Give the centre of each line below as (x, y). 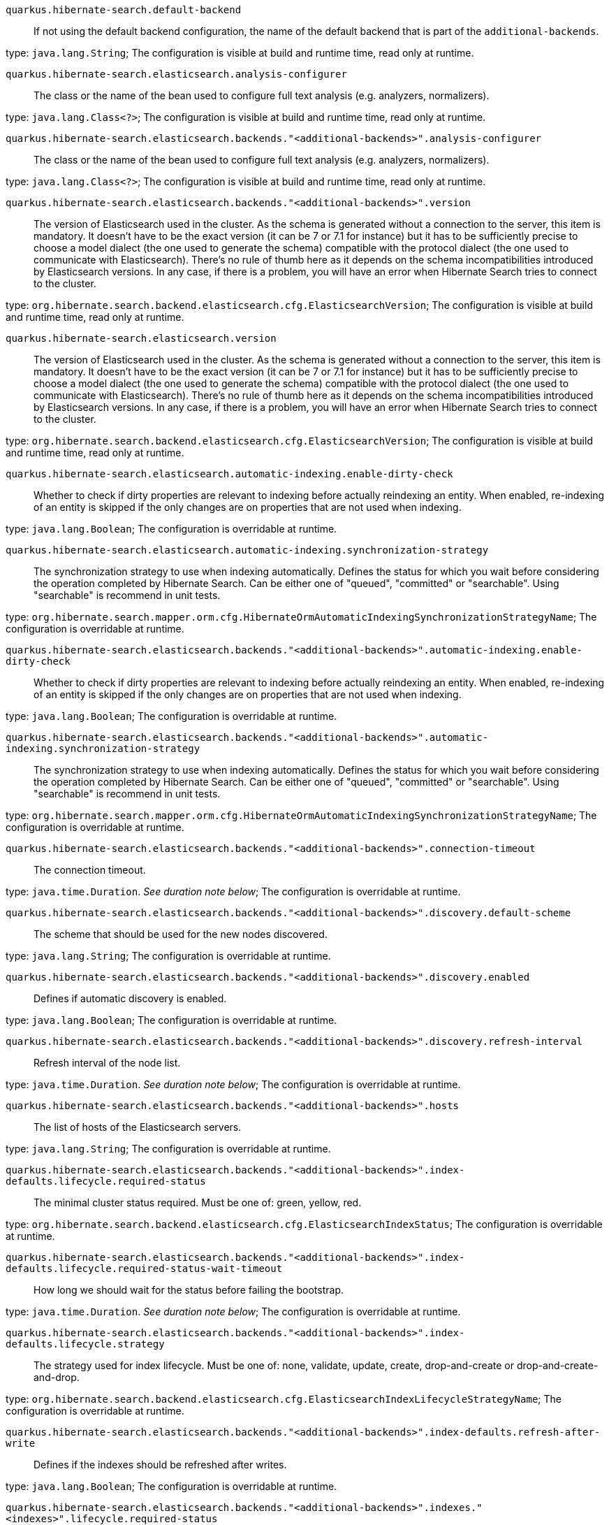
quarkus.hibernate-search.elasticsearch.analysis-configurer (176, 74)
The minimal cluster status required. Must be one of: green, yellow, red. (198, 1202)
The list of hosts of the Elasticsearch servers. (138, 1127)
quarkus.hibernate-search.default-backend (124, 10)
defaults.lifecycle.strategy (85, 1344)
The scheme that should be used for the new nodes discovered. (181, 934)
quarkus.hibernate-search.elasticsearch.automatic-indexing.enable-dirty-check (229, 474)
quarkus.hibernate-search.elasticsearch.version (141, 338)
